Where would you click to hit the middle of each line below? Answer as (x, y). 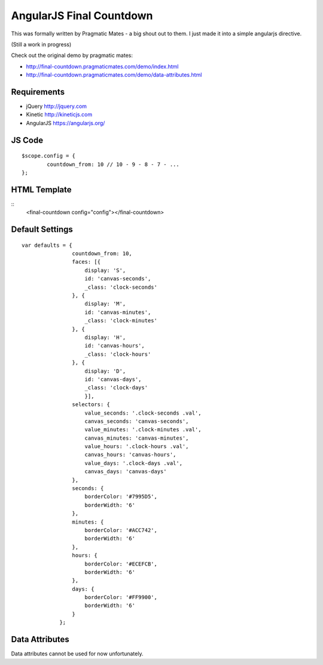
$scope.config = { (49, 156)
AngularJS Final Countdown (82, 16)
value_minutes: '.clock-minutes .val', (143, 430)
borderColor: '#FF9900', (121, 597)
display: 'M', (105, 304)
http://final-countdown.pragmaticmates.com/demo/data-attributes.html (114, 75)
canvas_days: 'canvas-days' (126, 471)
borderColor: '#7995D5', (121, 497)
